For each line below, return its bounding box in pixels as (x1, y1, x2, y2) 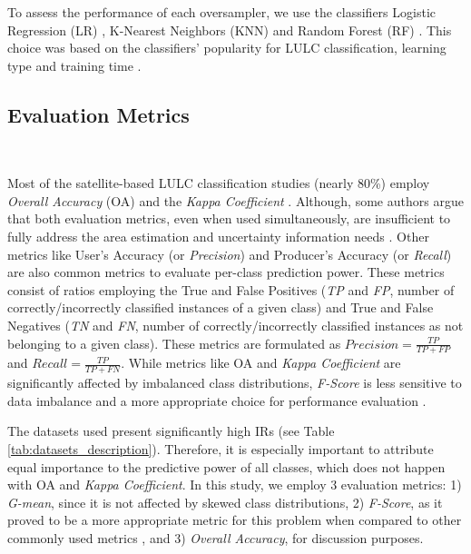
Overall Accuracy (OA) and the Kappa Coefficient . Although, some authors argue (7, 191, 464, 210)
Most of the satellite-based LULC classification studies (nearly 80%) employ (7, 173, 430, 193)
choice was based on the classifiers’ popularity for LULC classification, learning (7, 38, 446, 57)
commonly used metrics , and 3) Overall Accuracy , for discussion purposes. (7, 528, 424, 547)
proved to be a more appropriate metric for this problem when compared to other (7, 510, 462, 529)
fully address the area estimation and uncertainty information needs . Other (7, 226, 429, 245)
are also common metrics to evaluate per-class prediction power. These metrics (7, 262, 445, 282)
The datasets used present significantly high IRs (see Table (7, 421, 335, 440)
